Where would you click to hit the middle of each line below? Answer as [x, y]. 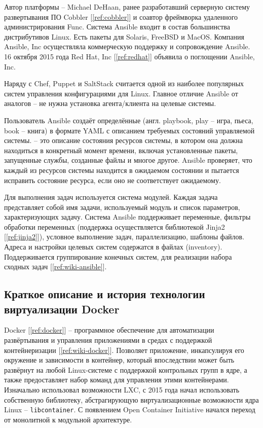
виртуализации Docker [62, 309]
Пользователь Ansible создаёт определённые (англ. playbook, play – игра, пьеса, [129, 120]
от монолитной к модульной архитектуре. [68, 419]
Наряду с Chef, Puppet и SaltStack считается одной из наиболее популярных [124, 83]
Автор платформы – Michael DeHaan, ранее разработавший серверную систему [127, 7]
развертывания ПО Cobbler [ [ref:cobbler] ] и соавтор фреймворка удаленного [121, 16]
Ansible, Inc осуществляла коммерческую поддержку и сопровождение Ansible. [127, 46]
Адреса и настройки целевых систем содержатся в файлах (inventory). [113, 247]
